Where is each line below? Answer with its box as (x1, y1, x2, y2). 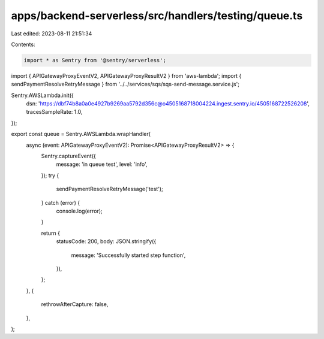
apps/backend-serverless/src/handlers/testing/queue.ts (11, 9, 303, 22)
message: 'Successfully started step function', (71, 252, 186, 259)
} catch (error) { (41, 199, 80, 206)
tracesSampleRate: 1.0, (26, 108, 83, 116)
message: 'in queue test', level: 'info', (56, 161, 148, 168)
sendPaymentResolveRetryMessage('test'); (56, 186, 163, 193)
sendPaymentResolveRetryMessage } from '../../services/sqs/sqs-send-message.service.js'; (11, 81, 240, 88)
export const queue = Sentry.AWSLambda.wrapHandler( (11, 131, 151, 138)
